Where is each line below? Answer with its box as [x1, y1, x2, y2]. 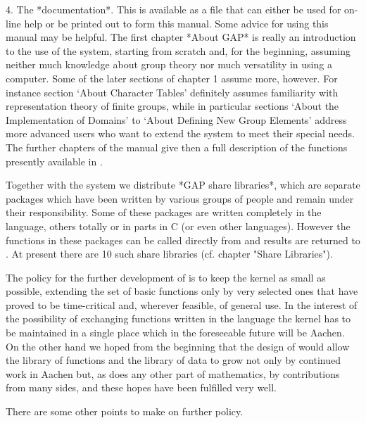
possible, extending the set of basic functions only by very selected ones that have [6, 284, 358, 298]
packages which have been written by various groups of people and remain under [6, 191, 354, 206]
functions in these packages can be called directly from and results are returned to [6, 232, 360, 247]
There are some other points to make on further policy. [6, 404, 244, 419]
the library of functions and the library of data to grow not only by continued [6, 353, 341, 367]
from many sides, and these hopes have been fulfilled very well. [6, 380, 277, 395]
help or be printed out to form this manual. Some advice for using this [24, 15, 329, 30]
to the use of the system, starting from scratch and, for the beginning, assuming [6, 43, 351, 58]
